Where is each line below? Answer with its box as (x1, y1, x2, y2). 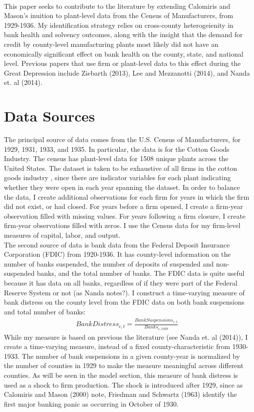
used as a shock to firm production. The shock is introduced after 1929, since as (4, 379, 243, 390)
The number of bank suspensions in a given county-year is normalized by (21, 350, 240, 361)
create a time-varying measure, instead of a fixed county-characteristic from (4, 341, 230, 351)
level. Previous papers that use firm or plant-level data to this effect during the (4, 58, 241, 68)
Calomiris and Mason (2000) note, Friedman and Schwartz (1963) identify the (4, 389, 237, 399)
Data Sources (4, 106, 95, 126)
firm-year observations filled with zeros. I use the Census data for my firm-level (4, 220, 241, 230)
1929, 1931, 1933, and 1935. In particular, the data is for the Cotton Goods (4, 144, 230, 154)
